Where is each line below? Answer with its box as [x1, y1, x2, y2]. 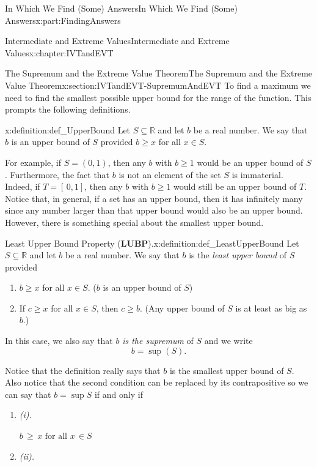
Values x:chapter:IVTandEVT [5, 46, 114, 59]
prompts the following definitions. [5, 103, 131, 116]
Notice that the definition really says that [5, 364, 161, 376]
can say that [5, 387, 51, 400]
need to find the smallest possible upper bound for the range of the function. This [5, 91, 312, 103]
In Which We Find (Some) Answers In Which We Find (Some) [5, 2, 238, 14]
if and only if [94, 387, 143, 400]
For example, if [5, 155, 62, 168]
